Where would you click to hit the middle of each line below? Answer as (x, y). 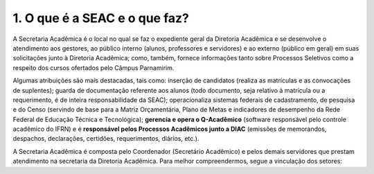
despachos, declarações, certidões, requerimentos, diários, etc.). (106, 139)
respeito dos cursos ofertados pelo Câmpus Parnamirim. (93, 68)
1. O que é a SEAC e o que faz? (101, 18)
